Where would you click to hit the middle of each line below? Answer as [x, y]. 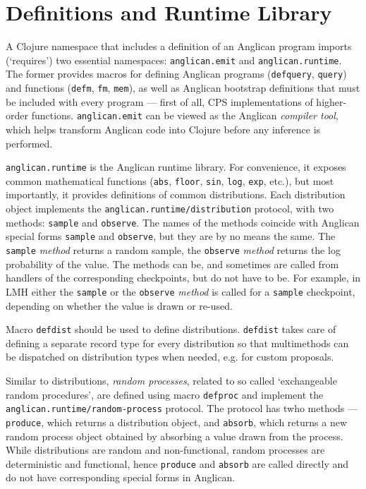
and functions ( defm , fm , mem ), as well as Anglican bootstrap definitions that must [183, 88]
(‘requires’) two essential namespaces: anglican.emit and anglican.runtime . [174, 60]
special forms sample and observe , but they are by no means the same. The [171, 236]
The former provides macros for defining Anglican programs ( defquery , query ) [176, 74]
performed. [29, 143]
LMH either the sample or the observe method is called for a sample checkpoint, [181, 291]
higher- [331, 101]
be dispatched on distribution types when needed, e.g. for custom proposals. [170, 357]
